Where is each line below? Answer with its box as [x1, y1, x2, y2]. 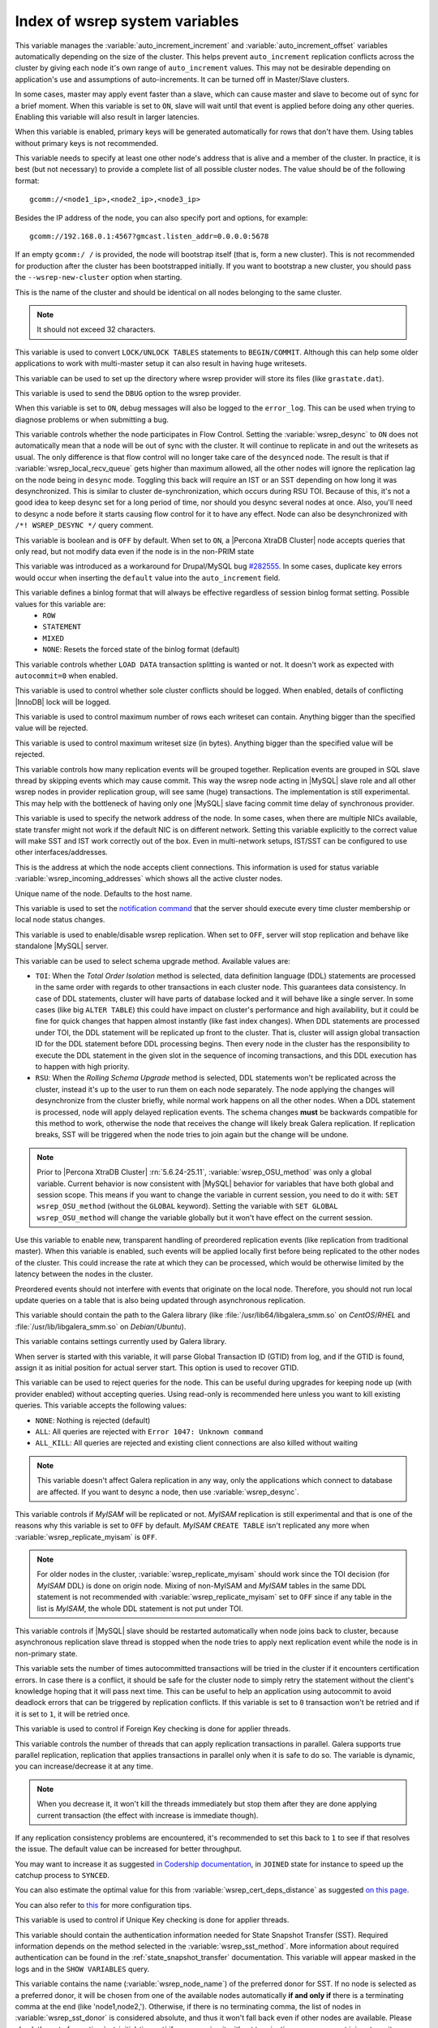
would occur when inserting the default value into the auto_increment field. [15, 573, 281, 582]
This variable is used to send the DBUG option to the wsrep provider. [15, 388, 242, 397]
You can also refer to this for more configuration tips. [15, 1900, 192, 1910]
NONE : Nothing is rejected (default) [35, 1416, 151, 1425]
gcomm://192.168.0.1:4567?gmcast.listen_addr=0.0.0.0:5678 [29, 232, 269, 241]
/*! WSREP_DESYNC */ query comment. [15, 520, 154, 531]
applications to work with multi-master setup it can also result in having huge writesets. [15, 359, 307, 368]
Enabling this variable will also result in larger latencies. [15, 112, 200, 122]
